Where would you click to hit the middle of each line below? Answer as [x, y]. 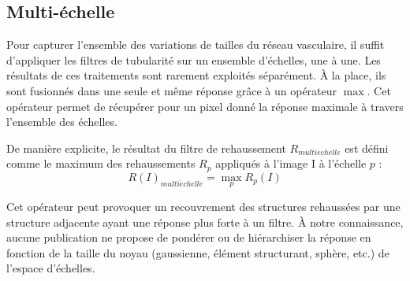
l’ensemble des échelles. [62, 122]
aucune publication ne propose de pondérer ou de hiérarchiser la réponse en [189, 237]
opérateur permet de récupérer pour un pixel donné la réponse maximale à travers [205, 106]
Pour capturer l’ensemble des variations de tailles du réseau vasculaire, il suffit [196, 44]
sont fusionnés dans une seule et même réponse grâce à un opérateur [172, 90]
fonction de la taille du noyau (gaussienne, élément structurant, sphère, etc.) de [198, 252]
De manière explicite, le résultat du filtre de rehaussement [146, 148]
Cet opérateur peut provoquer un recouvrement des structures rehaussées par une [203, 207]
